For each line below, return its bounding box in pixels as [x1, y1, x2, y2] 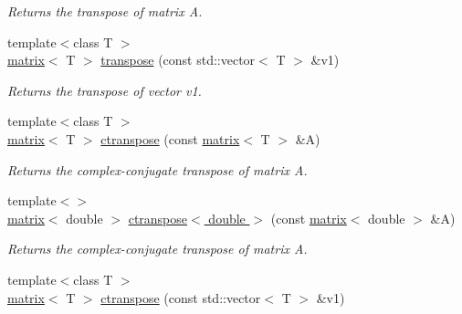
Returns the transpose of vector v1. [7, 80, 202, 99]
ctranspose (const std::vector [100, 288, 261, 307]
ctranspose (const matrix [100, 129, 240, 148]
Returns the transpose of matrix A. [7, 2, 203, 20]
